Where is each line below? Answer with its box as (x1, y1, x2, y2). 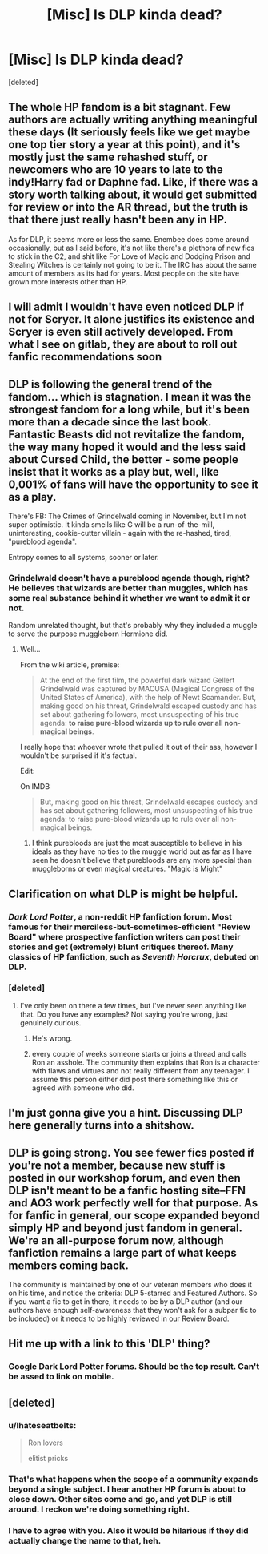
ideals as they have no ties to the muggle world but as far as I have (31, 847, 252, 856)
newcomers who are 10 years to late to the (8, 163, 224, 177)
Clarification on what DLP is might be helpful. (8, 887, 238, 900)
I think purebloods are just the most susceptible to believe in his (31, 839, 242, 848)
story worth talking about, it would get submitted (8, 188, 258, 202)
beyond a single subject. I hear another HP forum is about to (8, 1484, 246, 1495)
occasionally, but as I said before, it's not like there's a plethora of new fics (8, 243, 255, 252)
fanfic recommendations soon (8, 350, 162, 364)
